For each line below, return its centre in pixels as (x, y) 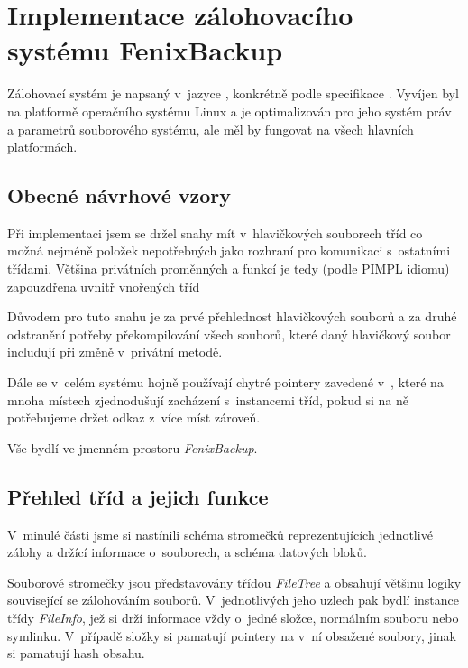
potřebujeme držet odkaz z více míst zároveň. (134, 417)
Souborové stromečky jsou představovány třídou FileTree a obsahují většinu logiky (234, 582)
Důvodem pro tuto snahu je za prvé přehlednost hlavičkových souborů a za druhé (232, 316)
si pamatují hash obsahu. (76, 653)
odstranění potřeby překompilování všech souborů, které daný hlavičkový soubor (229, 334)
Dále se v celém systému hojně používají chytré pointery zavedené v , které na (225, 382)
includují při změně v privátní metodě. (115, 352)
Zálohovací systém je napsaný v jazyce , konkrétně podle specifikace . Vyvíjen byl (233, 93)
